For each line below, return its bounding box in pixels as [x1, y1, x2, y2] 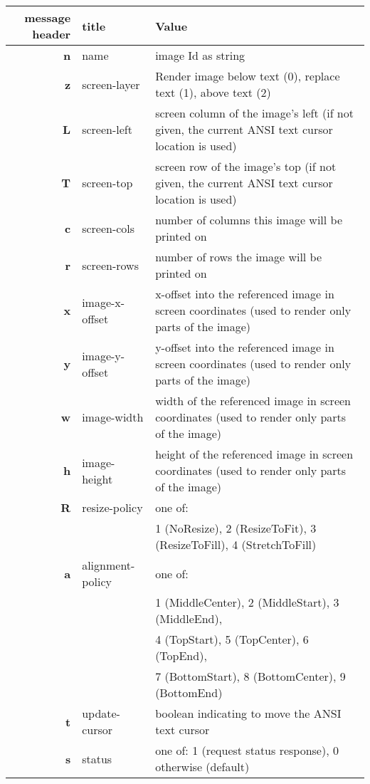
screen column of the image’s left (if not [155, 105, 354, 121]
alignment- [82, 557, 135, 573]
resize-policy [82, 499, 143, 516]
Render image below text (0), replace [155, 68, 340, 84]
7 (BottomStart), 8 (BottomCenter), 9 [155, 668, 346, 684]
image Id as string [155, 47, 245, 63]
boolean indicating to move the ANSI [155, 705, 342, 721]
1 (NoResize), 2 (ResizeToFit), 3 [155, 520, 317, 536]
